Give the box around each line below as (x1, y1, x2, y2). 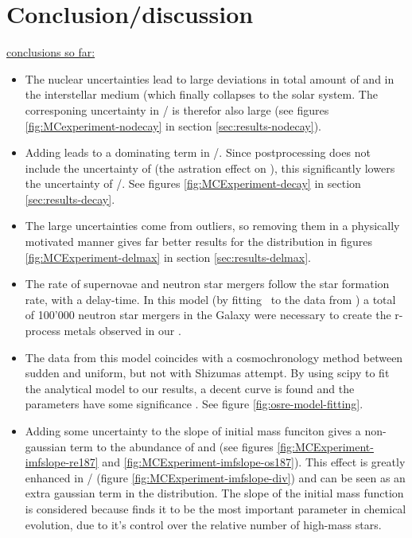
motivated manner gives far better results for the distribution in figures (25, 233, 373, 250)
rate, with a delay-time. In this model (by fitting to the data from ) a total (25, 290, 396, 307)
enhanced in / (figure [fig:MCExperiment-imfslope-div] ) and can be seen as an (25, 469, 406, 485)
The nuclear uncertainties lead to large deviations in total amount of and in (25, 70, 395, 87)
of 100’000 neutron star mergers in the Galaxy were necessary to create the (25, 306, 391, 323)
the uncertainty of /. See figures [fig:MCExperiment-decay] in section (25, 175, 361, 192)
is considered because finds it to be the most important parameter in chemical (25, 500, 406, 517)
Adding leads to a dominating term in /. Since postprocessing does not (25, 144, 371, 161)
